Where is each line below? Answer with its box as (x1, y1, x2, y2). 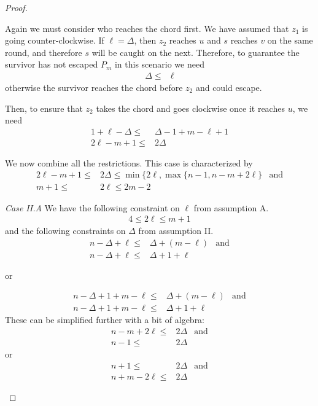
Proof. (5, 1, 28, 14)
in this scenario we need (114, 58, 204, 71)
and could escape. (195, 81, 262, 93)
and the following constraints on (5, 224, 126, 237)
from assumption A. (193, 201, 269, 214)
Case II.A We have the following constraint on (5, 201, 180, 214)
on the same (267, 34, 313, 47)
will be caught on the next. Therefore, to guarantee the (91, 45, 300, 58)
